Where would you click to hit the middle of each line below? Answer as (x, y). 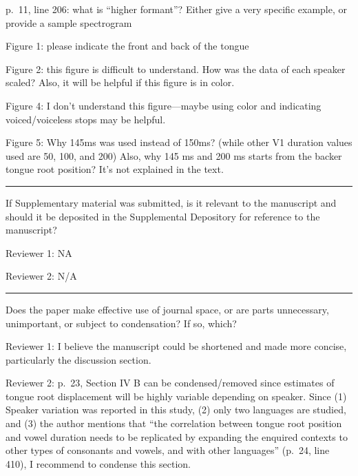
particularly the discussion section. (78, 359)
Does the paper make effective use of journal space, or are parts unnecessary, (167, 309)
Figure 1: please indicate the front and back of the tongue (127, 46)
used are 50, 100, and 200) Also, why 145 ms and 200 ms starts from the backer (174, 155)
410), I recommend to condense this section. (98, 463)
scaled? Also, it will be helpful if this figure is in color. (120, 82)
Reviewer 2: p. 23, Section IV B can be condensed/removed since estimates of (170, 383)
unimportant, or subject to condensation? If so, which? (121, 323)
